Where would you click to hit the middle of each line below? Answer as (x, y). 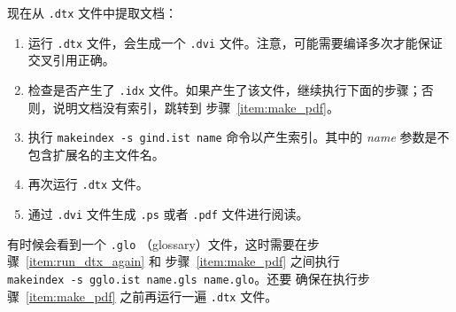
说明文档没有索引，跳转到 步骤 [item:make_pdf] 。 (196, 107)
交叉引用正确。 (71, 60)
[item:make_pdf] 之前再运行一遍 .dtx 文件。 (152, 296)
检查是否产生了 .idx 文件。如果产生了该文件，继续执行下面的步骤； (224, 89)
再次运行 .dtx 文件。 (88, 184)
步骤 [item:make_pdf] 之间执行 (252, 261)
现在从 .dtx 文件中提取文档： (92, 12)
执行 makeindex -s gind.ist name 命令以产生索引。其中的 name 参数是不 (239, 137)
